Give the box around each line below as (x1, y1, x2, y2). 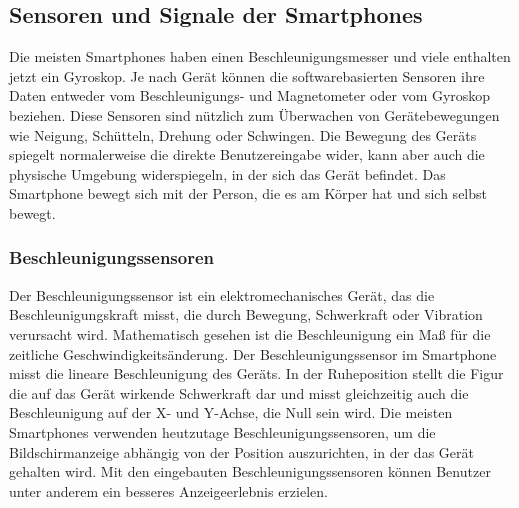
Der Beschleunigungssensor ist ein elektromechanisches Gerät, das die (9, 284, 435, 305)
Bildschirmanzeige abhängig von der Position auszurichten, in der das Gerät (9, 441, 474, 462)
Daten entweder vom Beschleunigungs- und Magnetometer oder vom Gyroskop (9, 85, 491, 106)
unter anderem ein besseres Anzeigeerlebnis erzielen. (9, 480, 328, 501)
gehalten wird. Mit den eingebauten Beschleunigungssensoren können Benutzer (9, 461, 491, 482)
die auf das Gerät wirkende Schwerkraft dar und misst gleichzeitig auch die (9, 382, 469, 403)
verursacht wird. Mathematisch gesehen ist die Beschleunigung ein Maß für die (9, 323, 491, 344)
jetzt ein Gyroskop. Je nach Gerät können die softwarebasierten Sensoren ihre (9, 65, 485, 86)
